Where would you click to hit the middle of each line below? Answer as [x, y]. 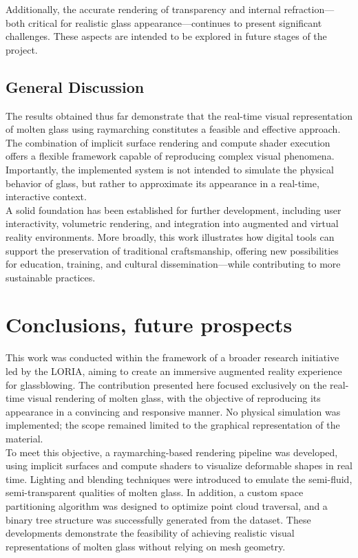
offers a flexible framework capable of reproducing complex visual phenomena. [170, 156]
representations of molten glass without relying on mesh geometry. [146, 546]
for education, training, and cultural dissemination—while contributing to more [173, 264]
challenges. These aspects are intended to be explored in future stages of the [166, 36]
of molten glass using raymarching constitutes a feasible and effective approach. [173, 129]
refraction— [309, 9]
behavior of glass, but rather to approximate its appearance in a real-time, [162, 183]
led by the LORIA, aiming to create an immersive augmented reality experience [174, 371]
